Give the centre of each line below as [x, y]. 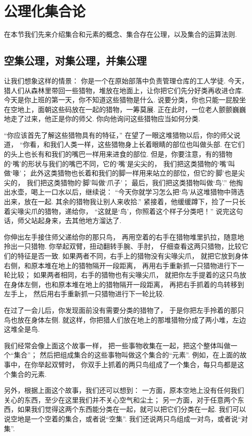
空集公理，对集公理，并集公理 [75, 60]
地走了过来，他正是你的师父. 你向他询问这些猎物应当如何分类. [102, 119]
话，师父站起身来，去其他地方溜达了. [63, 220]
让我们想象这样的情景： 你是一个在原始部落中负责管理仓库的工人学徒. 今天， [126, 80]
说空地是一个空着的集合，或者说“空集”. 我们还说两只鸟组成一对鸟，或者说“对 [126, 418]
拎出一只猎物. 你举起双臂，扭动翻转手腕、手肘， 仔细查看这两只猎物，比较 [123, 246]
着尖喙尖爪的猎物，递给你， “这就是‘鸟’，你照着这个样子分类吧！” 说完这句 [124, 211]
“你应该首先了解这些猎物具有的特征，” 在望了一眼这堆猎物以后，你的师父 [119, 135]
